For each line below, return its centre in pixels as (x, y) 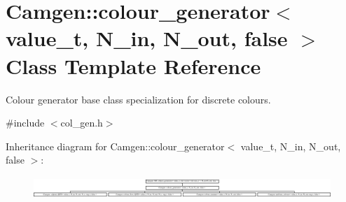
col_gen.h (82, 123)
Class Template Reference (133, 65)
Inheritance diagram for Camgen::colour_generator (115, 146)
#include (25, 123)
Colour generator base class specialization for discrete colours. (138, 99)
